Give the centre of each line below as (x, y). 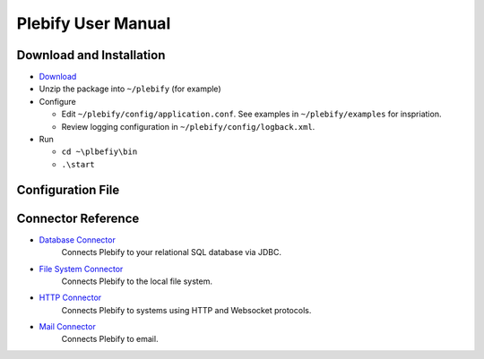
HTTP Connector (70, 298)
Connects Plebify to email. (110, 339)
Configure (57, 101)
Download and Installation (91, 55)
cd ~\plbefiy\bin (99, 152)
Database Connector (77, 239)
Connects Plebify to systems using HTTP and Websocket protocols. (186, 310)
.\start (78, 164)
